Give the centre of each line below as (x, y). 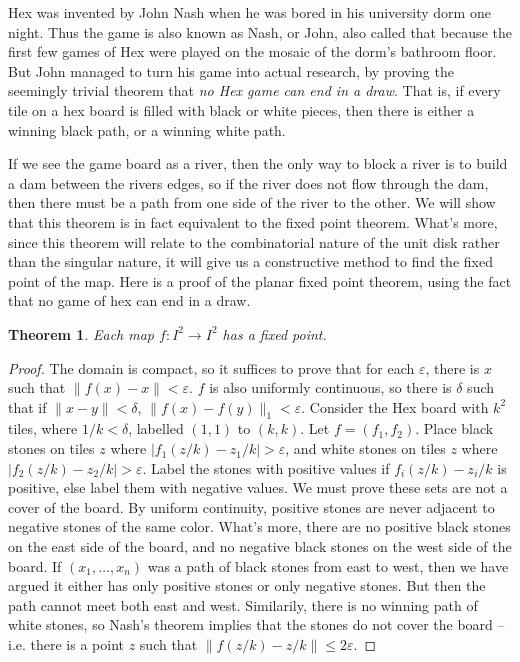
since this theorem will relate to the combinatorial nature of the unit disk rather (254, 241)
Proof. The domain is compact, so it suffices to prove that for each (211, 367)
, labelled (156, 428)
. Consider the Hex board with (395, 406)
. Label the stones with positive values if (266, 467)
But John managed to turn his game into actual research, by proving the (231, 70)
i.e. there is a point (66, 644)
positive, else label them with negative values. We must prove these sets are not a (258, 487)
